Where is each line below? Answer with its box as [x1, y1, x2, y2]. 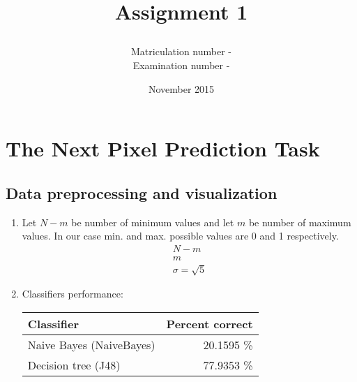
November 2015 [148, 81, 215, 96]
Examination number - [132, 57, 230, 72]
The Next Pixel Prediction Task [6, 134, 320, 163]
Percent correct [166, 315, 253, 332]
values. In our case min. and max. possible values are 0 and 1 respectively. [22, 228, 339, 243]
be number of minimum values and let [71, 214, 234, 229]
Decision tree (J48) [27, 356, 121, 373]
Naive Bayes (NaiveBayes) [27, 336, 155, 353]
